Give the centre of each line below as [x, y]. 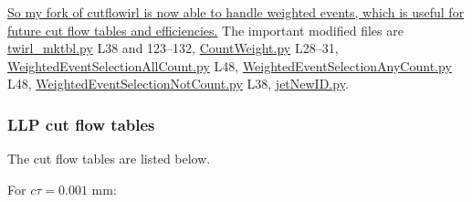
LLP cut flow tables [81, 124]
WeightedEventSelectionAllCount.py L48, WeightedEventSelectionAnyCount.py [230, 65]
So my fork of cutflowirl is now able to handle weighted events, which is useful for [236, 12]
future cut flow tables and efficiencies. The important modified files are [205, 30]
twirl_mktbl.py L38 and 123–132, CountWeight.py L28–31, [173, 48]
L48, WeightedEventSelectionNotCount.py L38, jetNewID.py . [178, 84]
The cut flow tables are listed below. [109, 159]
